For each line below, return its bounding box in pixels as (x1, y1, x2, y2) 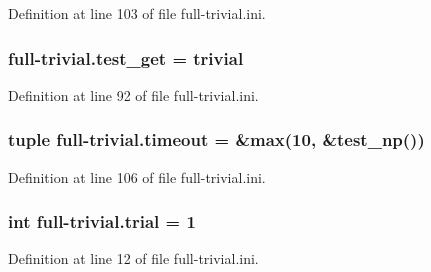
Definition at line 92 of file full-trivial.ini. (8, 84, 259, 105)
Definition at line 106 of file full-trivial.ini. (8, 166, 266, 187)
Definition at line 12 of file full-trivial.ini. (8, 248, 259, 269)
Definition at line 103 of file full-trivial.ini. (8, 3, 266, 23)
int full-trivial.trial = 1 (8, 209, 196, 234)
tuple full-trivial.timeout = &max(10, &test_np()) (8, 127, 425, 152)
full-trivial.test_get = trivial (8, 45, 244, 70)
